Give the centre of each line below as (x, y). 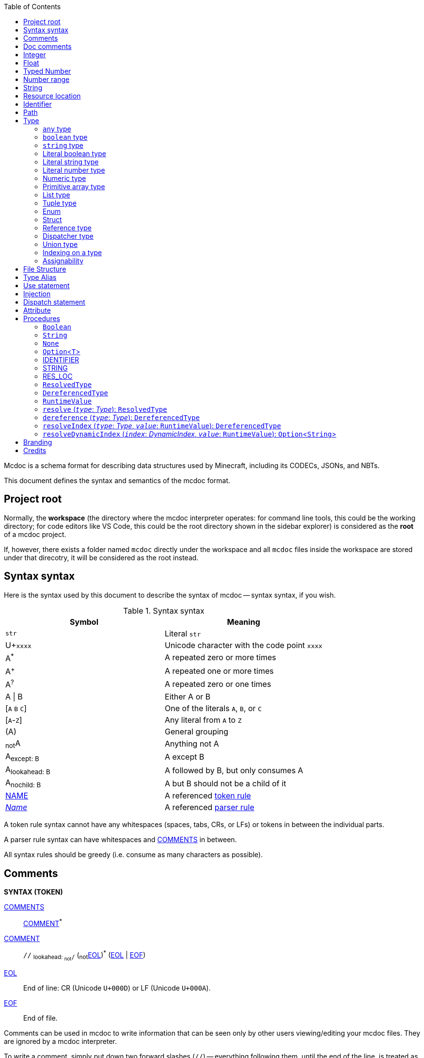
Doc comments (47, 46)
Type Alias (40, 277)
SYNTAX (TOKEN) (33, 892)
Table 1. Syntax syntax (164, 610)
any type (57, 129)
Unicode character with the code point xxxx (244, 645)
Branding (38, 442)
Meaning (243, 622)
